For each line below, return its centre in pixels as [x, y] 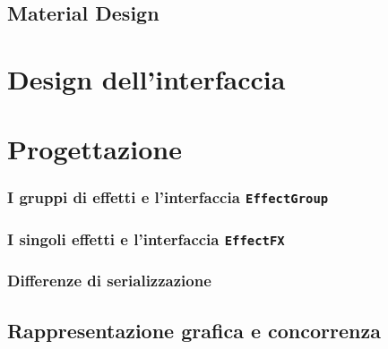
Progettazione [95, 149]
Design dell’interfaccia [147, 78]
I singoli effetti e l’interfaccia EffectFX [146, 238]
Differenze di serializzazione [109, 281]
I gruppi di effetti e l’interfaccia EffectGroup [168, 197]
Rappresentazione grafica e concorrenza [194, 330]
